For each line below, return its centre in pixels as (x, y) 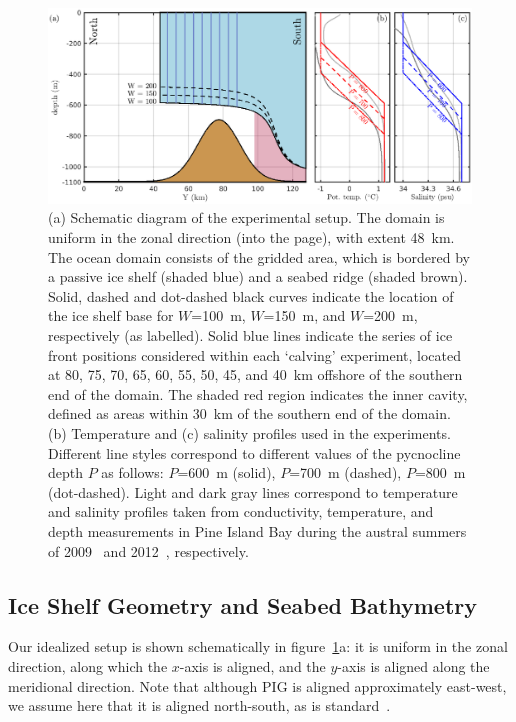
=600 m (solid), (226, 472)
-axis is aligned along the (413, 665)
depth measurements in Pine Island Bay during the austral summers (257, 530)
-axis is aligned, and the (252, 665)
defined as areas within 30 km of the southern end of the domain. (249, 413)
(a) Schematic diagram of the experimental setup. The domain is (246, 217)
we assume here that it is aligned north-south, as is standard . (199, 705)
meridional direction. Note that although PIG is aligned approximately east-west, (257, 685)
